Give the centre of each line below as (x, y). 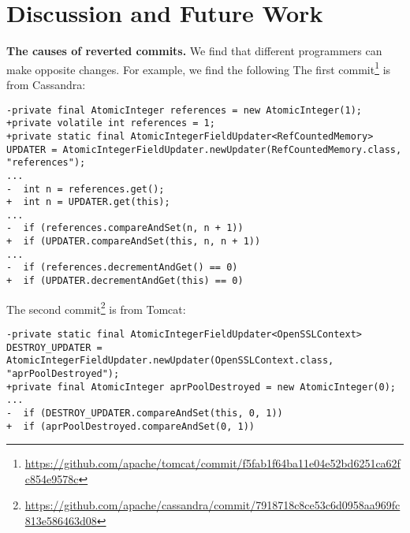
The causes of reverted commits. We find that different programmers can (194, 51)
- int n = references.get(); (86, 189)
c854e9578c (52, 478)
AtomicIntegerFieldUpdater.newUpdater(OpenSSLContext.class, (170, 361)
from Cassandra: (46, 84)
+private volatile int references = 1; (111, 123)
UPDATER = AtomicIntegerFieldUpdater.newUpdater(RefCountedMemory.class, (204, 149)
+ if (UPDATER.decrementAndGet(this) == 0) (125, 281)
